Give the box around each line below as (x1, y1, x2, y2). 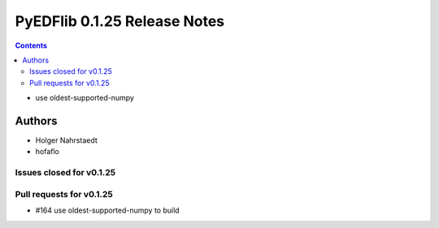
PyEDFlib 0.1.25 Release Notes (15, 12, 225, 30)
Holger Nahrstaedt (35, 136, 98, 145)
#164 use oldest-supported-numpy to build (35, 205, 180, 215)
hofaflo (35, 147, 60, 157)
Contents (15, 41, 48, 50)
